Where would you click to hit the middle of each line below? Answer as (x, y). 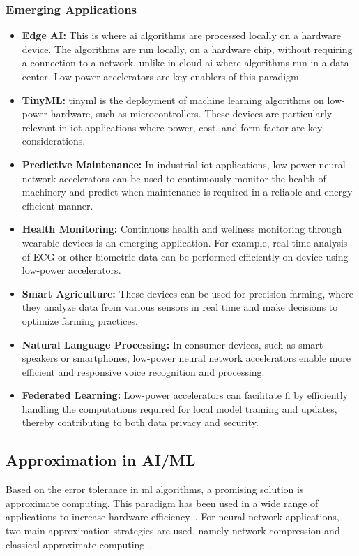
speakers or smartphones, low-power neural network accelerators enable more (186, 358)
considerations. (54, 141)
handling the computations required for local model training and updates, (179, 408)
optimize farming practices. (80, 320)
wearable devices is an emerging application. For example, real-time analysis (185, 242)
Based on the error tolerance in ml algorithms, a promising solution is (155, 489)
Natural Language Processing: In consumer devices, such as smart (173, 344)
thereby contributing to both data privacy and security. (140, 422)
